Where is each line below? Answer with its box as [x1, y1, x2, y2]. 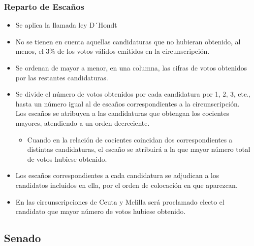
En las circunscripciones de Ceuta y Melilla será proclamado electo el [15, 196, 224, 207]
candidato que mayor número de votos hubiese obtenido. [15, 206, 186, 216]
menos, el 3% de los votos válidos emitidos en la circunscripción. [15, 46, 210, 56]
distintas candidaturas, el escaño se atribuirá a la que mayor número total [27, 144, 251, 154]
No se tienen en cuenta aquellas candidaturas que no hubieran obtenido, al [15, 36, 241, 46]
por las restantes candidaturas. [15, 72, 108, 82]
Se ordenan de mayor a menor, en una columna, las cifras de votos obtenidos [15, 63, 247, 72]
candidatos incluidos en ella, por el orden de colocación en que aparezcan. [15, 179, 238, 190]
